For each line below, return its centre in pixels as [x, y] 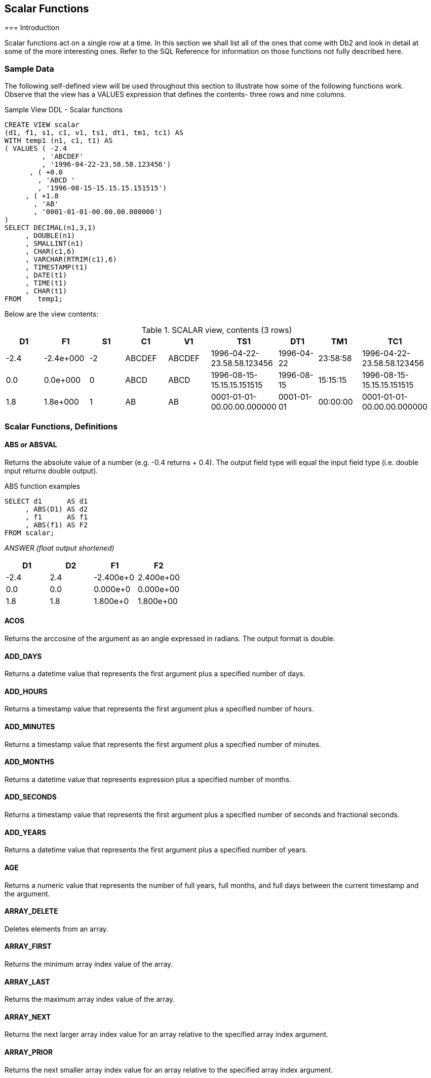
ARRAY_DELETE [31, 911]
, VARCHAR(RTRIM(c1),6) [71, 259]
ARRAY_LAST [27, 982]
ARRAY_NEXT [28, 1017]
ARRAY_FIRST [28, 946]
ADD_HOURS [26, 691]
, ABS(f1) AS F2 [57, 525]
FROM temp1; [34, 299]
